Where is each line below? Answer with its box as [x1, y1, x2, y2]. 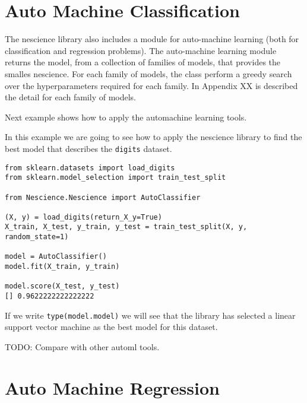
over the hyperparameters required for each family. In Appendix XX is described [5, 79, 298, 91]
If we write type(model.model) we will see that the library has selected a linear [5, 309, 296, 321]
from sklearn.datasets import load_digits [5, 163, 175, 172]
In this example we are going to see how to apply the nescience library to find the [5, 131, 302, 143]
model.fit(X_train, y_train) [5, 262, 120, 271]
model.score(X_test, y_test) [5, 282, 120, 291]
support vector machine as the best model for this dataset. [5, 321, 218, 333]
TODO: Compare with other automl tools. [5, 340, 160, 353]
